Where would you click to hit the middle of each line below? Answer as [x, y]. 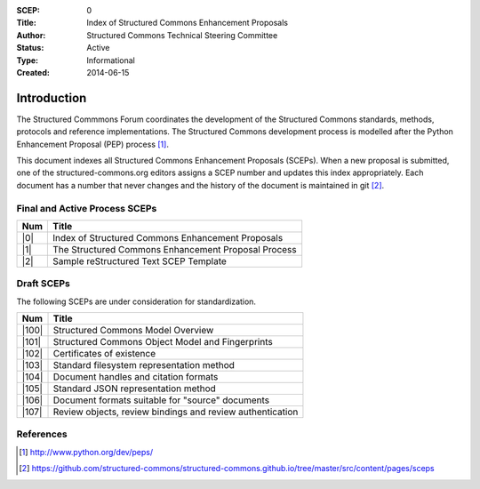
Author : [31, 35]
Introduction [52, 98]
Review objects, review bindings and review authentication [176, 412]
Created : [33, 72]
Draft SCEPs [43, 284]
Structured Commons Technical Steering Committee [182, 35]
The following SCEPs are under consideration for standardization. [136, 301]
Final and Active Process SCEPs [87, 208]
